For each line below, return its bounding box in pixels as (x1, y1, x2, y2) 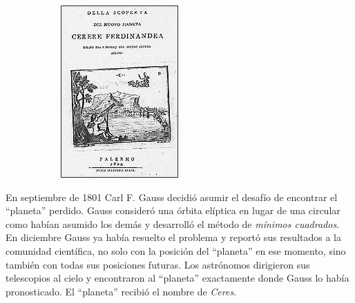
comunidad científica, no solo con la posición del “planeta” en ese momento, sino (6, 243, 346, 258)
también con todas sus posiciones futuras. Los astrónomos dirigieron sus (6, 257, 310, 271)
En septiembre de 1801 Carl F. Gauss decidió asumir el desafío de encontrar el (6, 189, 338, 204)
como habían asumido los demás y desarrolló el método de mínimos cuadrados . (6, 216, 340, 231)
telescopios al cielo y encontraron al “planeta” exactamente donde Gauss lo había (6, 271, 349, 285)
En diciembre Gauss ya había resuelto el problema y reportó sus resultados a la (6, 230, 341, 244)
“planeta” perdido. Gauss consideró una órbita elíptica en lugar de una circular (6, 203, 340, 218)
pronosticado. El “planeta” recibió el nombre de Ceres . (6, 284, 237, 298)
